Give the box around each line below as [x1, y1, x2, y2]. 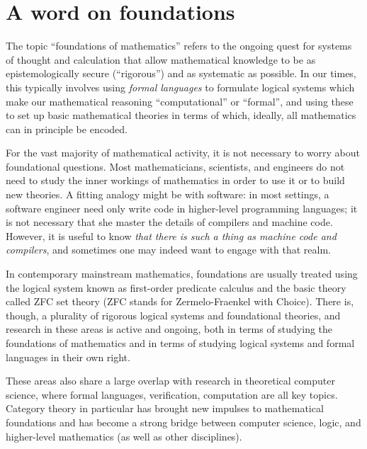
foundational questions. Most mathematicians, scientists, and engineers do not [6, 159, 345, 174]
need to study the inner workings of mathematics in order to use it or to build [6, 173, 345, 188]
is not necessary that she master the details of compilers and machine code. [6, 215, 333, 229]
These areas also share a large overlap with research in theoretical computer [6, 373, 335, 388]
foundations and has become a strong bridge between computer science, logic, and [6, 414, 361, 429]
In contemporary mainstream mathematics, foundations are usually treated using [6, 266, 358, 281]
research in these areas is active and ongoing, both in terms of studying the [6, 322, 333, 336]
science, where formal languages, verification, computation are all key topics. [6, 387, 338, 402]
